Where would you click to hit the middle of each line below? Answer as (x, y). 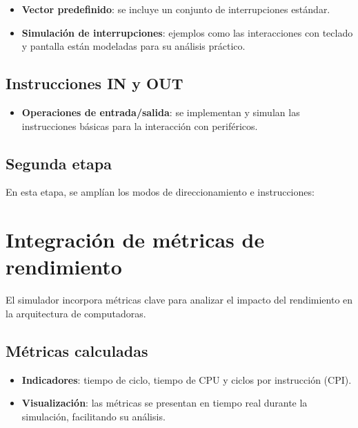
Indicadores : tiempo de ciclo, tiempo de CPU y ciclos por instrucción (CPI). (187, 379)
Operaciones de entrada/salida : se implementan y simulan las (161, 112)
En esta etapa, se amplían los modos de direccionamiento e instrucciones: (160, 192)
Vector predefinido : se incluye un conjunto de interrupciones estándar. (176, 9)
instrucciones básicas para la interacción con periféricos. (140, 125)
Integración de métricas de (135, 240)
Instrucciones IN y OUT (95, 83)
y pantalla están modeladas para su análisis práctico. (133, 46)
